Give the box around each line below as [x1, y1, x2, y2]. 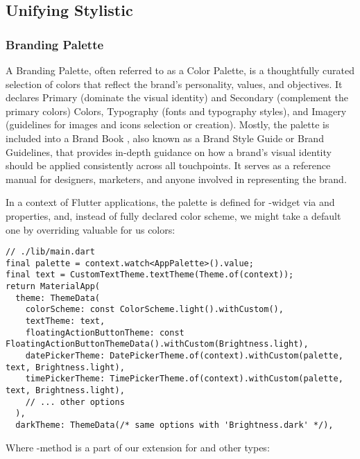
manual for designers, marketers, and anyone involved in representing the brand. [6, 171, 347, 186]
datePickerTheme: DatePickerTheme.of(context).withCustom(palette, [25, 351, 343, 361]
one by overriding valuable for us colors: [6, 222, 175, 236]
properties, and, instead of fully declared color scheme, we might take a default [6, 208, 341, 223]
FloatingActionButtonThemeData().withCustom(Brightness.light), [6, 339, 309, 349]
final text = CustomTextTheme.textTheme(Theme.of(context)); [6, 270, 294, 280]
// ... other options [25, 397, 125, 407]
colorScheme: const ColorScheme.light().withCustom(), [25, 304, 284, 315]
